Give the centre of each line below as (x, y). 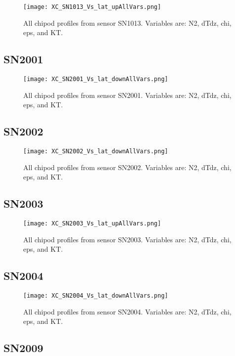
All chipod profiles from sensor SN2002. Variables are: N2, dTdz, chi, (127, 167)
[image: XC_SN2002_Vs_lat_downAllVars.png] (96, 152)
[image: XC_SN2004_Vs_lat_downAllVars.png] (96, 296)
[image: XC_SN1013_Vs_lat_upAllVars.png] (92, 7)
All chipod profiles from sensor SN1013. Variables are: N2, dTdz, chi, (127, 22)
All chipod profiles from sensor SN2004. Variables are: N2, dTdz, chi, (127, 311)
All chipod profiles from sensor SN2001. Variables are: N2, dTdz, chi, (127, 95)
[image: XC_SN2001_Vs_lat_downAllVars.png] (96, 79)
